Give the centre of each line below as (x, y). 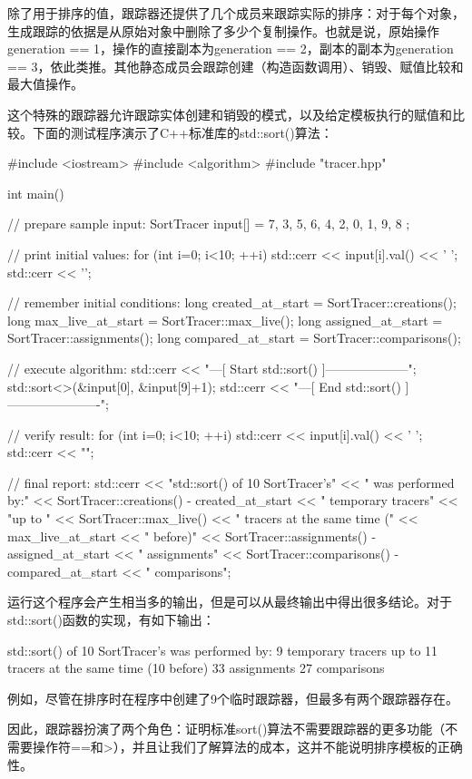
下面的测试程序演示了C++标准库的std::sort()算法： (182, 132)
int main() (36, 193)
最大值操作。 (45, 84)
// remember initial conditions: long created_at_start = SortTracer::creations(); (232, 302)
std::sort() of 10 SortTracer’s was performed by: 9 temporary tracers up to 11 (223, 650)
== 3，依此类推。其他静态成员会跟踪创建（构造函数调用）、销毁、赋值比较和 (236, 66)
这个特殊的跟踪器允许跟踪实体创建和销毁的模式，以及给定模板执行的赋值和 (230, 114)
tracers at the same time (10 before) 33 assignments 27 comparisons (196, 668)
